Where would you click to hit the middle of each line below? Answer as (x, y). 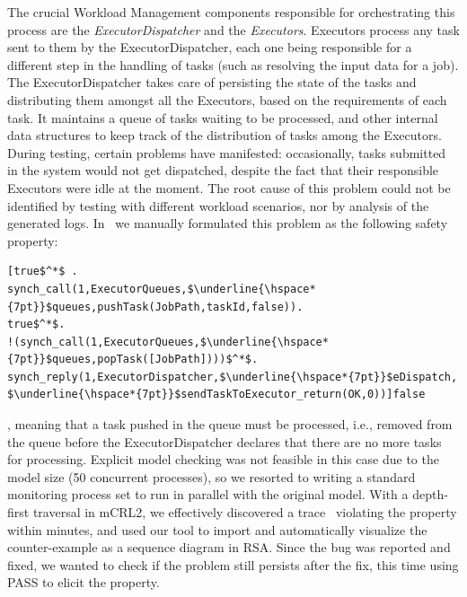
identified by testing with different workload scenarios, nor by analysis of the (218, 205)
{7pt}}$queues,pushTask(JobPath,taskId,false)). (155, 307)
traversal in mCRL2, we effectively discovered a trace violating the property (245, 512)
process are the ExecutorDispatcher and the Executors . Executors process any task (233, 29)
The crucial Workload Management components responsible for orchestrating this (231, 12)
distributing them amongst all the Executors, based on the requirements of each (227, 99)
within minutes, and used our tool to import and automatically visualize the (217, 529)
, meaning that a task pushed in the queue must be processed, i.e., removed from (230, 424)
